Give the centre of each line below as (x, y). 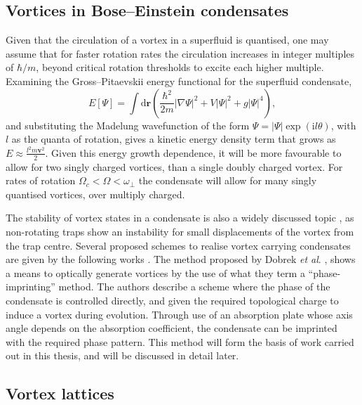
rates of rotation (41, 180)
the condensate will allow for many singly (228, 180)
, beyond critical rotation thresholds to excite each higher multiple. (180, 67)
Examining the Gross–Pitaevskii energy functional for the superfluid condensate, (179, 81)
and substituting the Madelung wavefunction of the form (128, 125)
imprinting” (31, 287)
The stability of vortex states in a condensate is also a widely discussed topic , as (180, 218)
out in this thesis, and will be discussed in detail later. (122, 355)
